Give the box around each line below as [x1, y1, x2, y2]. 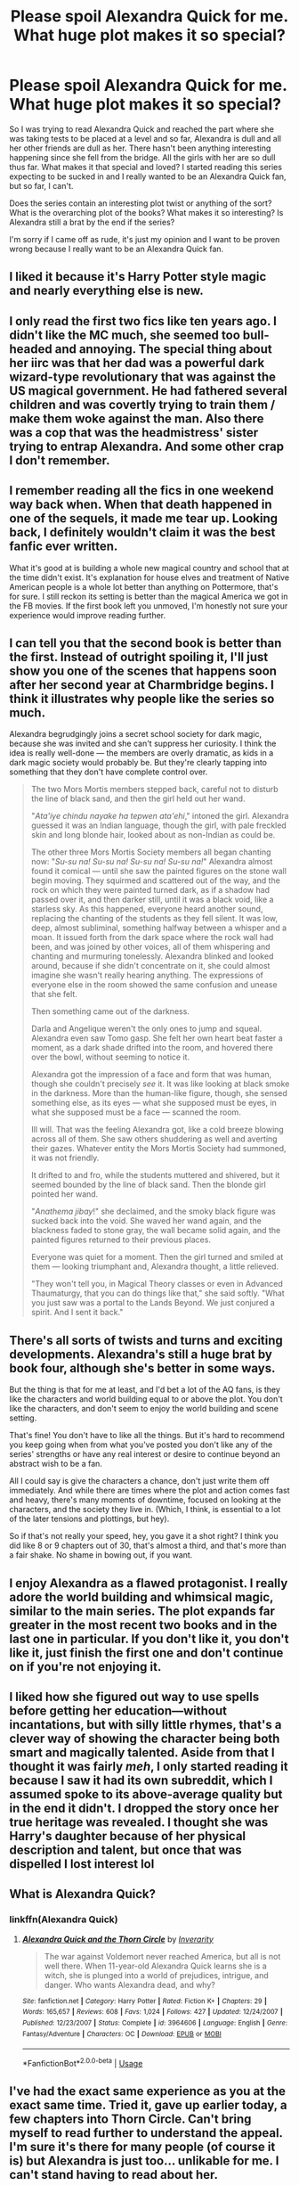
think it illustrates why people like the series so [9, 691, 275, 706]
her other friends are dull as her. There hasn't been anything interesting [9, 143, 271, 153]
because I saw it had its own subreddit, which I [9, 1772, 273, 1788]
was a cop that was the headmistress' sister [9, 425, 259, 440]
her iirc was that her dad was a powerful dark [9, 355, 265, 371]
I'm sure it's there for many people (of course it [9, 2140, 276, 2155]
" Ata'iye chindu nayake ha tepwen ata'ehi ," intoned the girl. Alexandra [30, 811, 289, 822]
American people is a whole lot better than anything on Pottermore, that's [9, 581, 279, 592]
